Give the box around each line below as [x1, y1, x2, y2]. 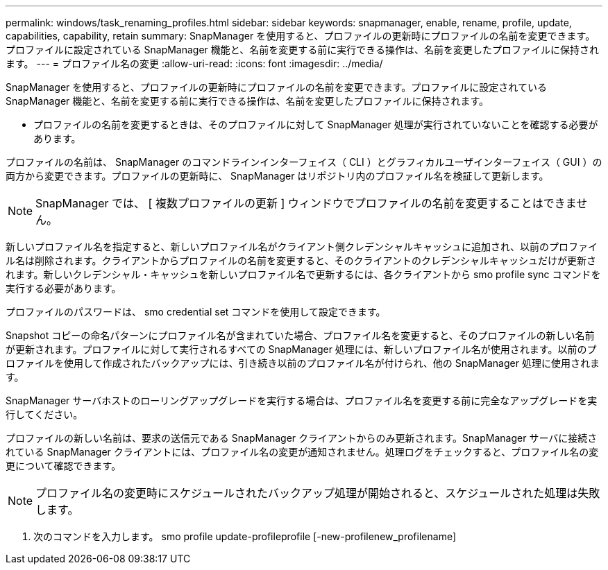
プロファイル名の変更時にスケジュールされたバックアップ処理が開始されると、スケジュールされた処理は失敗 [35, 486, 600, 500]
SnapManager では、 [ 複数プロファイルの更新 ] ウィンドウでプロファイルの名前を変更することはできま [35, 196, 577, 210]
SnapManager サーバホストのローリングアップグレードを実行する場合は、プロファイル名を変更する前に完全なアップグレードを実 [6, 395, 598, 406]
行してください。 [6, 408, 83, 420]
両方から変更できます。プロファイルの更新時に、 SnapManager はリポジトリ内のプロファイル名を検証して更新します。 [6, 170, 549, 182]
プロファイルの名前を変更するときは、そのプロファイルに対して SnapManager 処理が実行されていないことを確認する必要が [33, 119, 598, 130]
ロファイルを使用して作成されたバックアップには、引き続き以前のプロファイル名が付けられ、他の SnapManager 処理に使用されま [6, 357, 600, 369]
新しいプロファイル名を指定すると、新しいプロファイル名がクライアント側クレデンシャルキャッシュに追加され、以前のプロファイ [6, 241, 598, 252]
